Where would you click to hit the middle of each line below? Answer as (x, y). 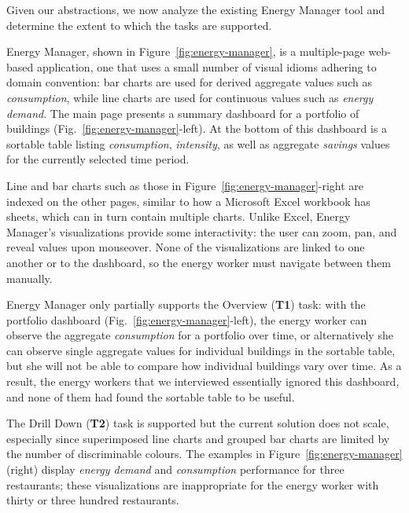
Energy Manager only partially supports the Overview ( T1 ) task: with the (186, 304)
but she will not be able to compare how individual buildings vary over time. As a (204, 366)
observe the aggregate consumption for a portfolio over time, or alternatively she (200, 335)
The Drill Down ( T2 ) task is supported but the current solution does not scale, (198, 423)
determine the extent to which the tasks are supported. (139, 25)
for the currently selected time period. (98, 159)
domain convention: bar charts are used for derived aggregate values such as (189, 82)
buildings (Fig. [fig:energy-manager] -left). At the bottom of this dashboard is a (197, 128)
